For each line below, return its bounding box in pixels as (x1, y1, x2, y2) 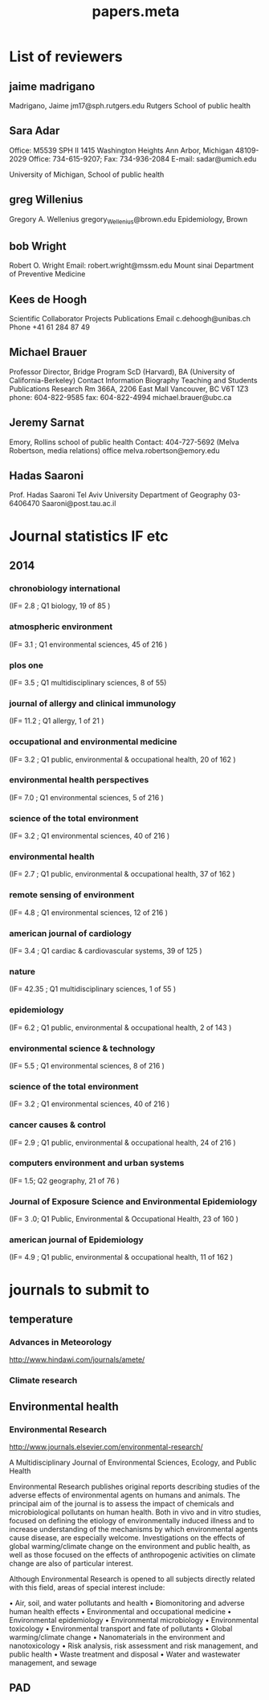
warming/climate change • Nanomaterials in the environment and (9, 1632, 226, 1641)
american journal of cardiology (9, 927, 132, 938)
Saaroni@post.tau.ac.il (41, 499, 116, 509)
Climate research (9, 1375, 78, 1386)
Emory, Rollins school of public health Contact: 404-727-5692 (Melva (9, 437, 240, 447)
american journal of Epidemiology (9, 1234, 144, 1245)
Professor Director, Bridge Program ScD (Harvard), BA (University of (9, 366, 235, 376)
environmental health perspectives (9, 774, 149, 786)
